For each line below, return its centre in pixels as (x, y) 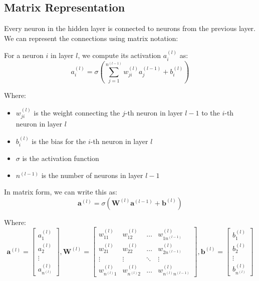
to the (211, 112)
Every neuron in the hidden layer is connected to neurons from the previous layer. (130, 28)
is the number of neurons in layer (92, 175)
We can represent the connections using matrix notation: (91, 38)
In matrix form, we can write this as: (61, 192)
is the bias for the (59, 141)
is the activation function (61, 158)
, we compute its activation (119, 55)
